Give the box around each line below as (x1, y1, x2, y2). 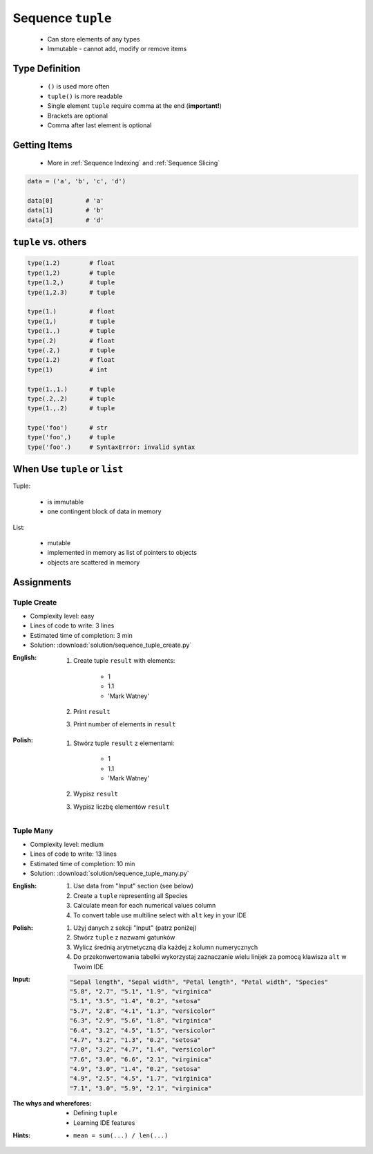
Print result (73, 708, 111, 715)
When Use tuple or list (12, 464, 124, 475)
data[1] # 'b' (27, 206, 104, 214)
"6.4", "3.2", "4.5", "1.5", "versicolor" (69, 1026, 216, 1034)
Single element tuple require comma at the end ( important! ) (47, 102, 222, 110)
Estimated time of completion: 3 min (30, 631, 133, 639)
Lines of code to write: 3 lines (30, 621, 115, 630)
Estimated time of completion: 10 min (30, 859, 135, 868)
